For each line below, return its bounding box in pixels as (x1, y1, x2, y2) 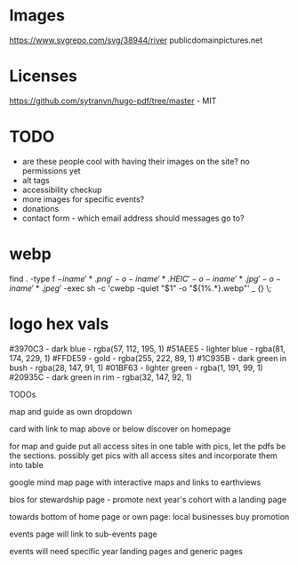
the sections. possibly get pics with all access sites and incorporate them (9, 450, 278, 461)
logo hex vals (9, 313, 109, 334)
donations (21, 203, 60, 214)
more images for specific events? (21, 193, 145, 205)
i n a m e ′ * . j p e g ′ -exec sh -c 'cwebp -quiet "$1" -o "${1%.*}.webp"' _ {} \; (9, 282, 272, 294)
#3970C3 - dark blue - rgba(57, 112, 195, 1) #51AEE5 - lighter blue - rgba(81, (9, 343, 286, 354)
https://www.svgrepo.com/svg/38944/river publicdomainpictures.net (9, 35, 263, 45)
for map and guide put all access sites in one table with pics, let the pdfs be (9, 440, 286, 451)
